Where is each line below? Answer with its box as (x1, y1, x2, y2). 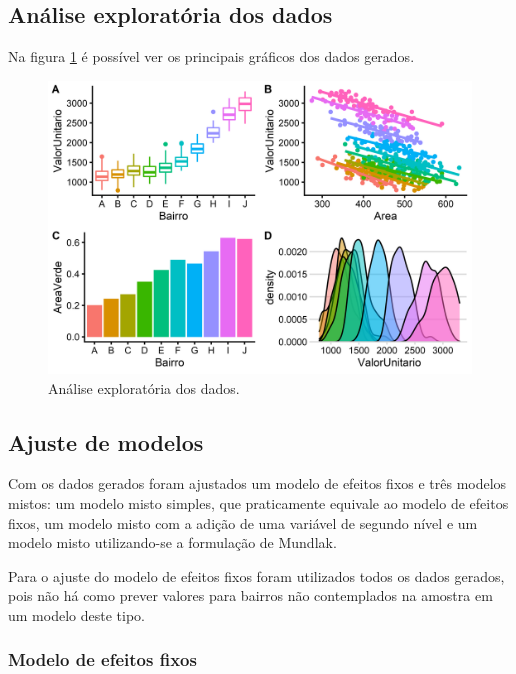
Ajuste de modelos (8, 426, 204, 457)
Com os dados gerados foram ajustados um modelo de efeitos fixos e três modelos (8, 473, 507, 494)
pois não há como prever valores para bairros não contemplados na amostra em (8, 585, 493, 606)
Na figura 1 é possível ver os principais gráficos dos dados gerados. (8, 46, 415, 67)
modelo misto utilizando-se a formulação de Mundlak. (8, 532, 337, 553)
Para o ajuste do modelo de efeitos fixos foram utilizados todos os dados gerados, (8, 565, 505, 586)
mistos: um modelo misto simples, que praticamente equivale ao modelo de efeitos (8, 492, 509, 513)
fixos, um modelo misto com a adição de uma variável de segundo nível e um (8, 512, 478, 533)
